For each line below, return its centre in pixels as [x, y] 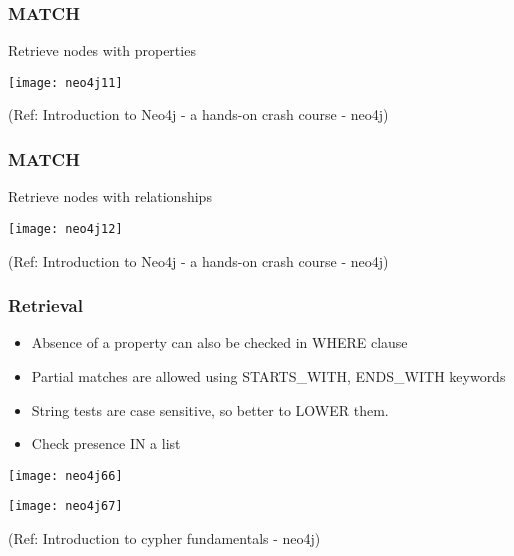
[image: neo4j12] [65, 228]
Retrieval [45, 305]
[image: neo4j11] [65, 82]
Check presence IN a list [106, 443]
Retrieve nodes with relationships [110, 196]
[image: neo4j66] [65, 475]
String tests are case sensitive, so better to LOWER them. [210, 409]
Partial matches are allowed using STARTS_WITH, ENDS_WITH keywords [268, 375]
